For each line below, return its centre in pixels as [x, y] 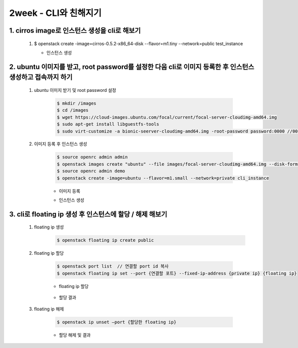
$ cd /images [73, 110]
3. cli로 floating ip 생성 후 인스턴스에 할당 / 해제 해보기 [88, 214]
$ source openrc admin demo [91, 171]
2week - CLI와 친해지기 [55, 13]
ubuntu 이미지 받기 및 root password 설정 [75, 90]
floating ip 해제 [49, 309]
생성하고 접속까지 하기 [41, 77]
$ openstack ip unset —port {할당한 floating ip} [116, 322]
